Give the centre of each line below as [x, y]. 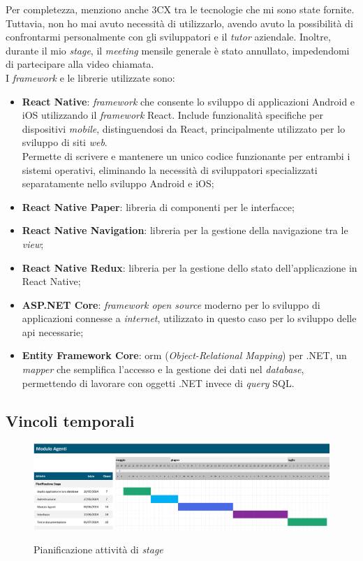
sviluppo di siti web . [65, 142]
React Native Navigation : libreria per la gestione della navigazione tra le [185, 230]
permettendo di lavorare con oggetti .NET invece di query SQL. [158, 382]
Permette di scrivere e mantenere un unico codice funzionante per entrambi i [186, 155]
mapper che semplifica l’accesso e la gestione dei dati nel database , [163, 369]
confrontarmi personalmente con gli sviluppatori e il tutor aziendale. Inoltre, [168, 37]
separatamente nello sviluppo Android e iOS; [118, 183]
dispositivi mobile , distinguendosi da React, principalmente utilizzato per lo [184, 128]
